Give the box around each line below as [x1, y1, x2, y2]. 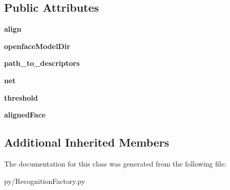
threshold [4, 92, 38, 103]
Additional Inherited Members [4, 134, 169, 150]
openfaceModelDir [4, 40, 71, 51]
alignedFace [4, 109, 46, 120]
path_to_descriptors [4, 58, 80, 68]
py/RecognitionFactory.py [4, 175, 85, 186]
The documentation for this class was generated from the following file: [4, 158, 226, 169]
